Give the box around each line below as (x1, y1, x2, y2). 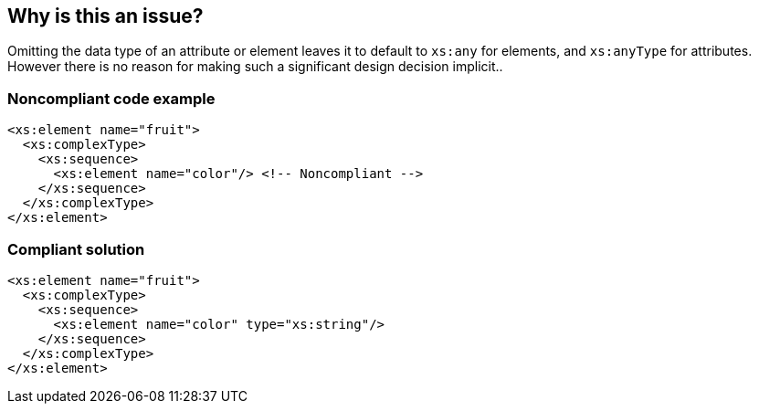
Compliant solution (7, 239, 145, 258)
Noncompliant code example (7, 89, 216, 108)
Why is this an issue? (7, 5, 204, 27)
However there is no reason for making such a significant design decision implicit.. (7, 58, 503, 75)
